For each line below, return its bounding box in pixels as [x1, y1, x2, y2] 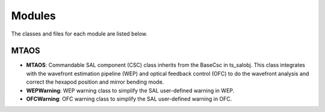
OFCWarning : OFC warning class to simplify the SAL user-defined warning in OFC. [26, 95, 232, 102]
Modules [11, 9, 57, 22]
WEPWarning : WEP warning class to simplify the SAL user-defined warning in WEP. [26, 87, 235, 94]
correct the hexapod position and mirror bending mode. [26, 78, 164, 86]
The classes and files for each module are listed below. [11, 30, 147, 37]
